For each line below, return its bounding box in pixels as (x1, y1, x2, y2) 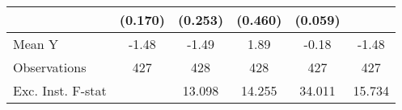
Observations (13, 58, 87, 76)
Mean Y (13, 35, 59, 53)
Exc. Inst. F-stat (13, 81, 107, 100)
